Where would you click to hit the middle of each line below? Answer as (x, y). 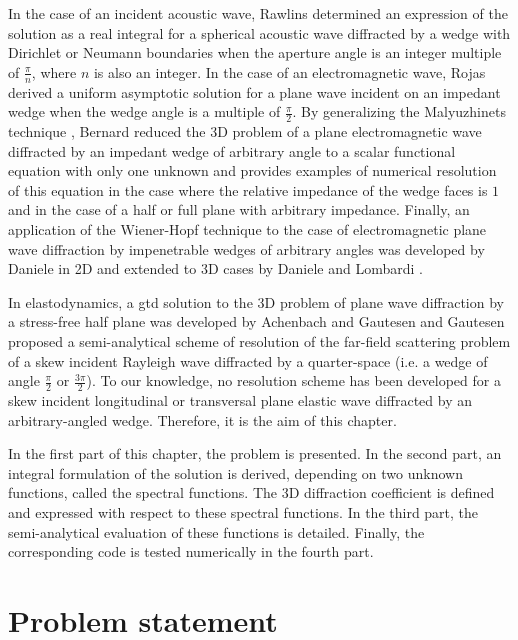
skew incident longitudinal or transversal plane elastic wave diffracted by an (240, 399)
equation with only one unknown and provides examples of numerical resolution (252, 170)
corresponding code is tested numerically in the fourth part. (191, 551)
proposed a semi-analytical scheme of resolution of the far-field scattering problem (259, 340)
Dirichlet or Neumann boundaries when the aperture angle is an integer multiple (255, 52)
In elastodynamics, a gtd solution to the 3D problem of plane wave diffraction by (256, 301)
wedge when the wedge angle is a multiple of (144, 111)
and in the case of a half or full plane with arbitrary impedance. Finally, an (239, 209)
